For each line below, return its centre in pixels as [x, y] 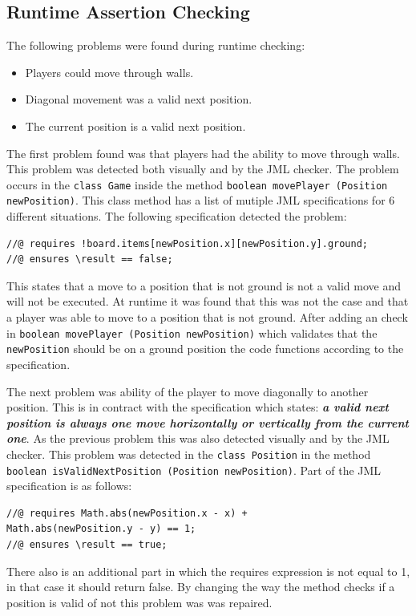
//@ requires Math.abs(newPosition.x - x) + [127, 513]
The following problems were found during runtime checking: [156, 45]
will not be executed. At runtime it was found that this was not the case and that [208, 301]
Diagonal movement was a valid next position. [139, 99]
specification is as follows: [69, 486]
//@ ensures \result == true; [87, 545]
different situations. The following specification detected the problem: [177, 216]
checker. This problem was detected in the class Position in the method [189, 454]
